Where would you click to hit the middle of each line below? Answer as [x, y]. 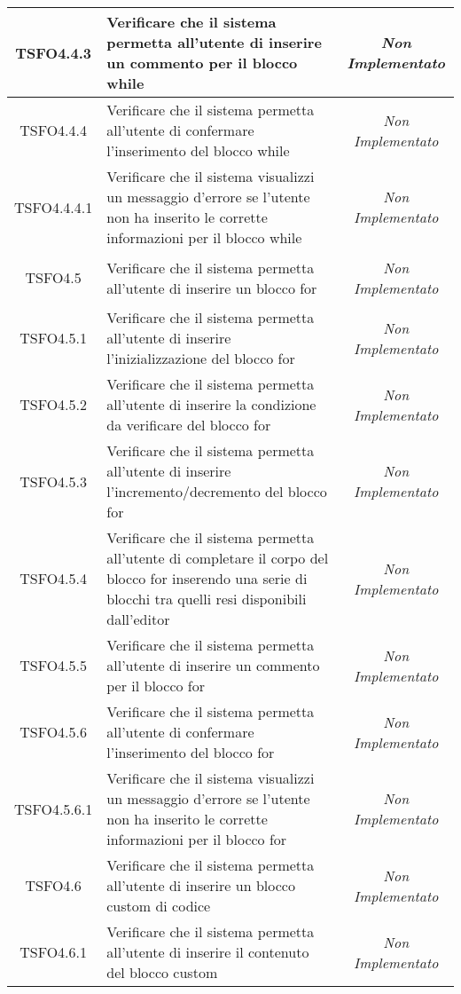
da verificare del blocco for [189, 425]
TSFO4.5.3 [54, 481]
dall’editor [138, 619]
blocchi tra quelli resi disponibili [207, 599]
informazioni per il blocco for [197, 839]
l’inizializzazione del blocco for [201, 358]
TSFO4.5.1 [54, 338]
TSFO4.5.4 [54, 578]
